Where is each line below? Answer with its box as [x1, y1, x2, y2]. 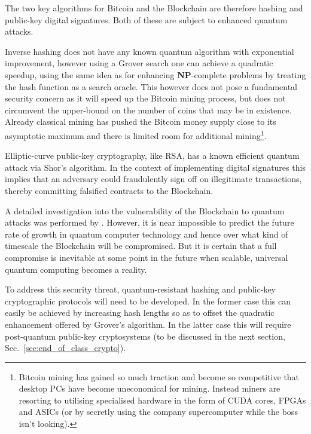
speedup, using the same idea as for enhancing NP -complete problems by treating [5, 68, 306, 81]
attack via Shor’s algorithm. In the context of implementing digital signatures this [5, 161, 306, 173]
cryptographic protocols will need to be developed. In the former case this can [5, 294, 291, 307]
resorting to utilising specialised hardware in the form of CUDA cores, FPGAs [19, 393, 306, 406]
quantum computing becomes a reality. [5, 263, 147, 275]
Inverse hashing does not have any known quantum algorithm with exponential [5, 45, 294, 57]
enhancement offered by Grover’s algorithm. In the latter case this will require [5, 318, 291, 330]
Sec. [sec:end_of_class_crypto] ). [5, 341, 126, 354]
